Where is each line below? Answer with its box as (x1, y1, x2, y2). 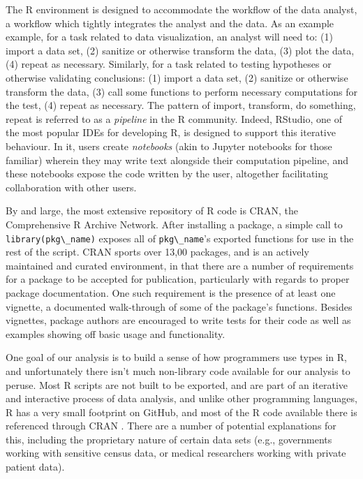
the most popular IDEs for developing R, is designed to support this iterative (6, 125, 336, 140)
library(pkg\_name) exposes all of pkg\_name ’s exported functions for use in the (6, 230, 354, 245)
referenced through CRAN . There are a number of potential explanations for (6, 418, 336, 433)
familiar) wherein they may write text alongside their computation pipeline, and (6, 152, 349, 167)
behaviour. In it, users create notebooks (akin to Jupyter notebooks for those (6, 138, 332, 153)
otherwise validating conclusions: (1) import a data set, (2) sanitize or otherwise (6, 70, 348, 84)
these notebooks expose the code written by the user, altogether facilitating (6, 166, 329, 181)
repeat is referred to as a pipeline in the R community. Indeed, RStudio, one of (6, 111, 343, 126)
